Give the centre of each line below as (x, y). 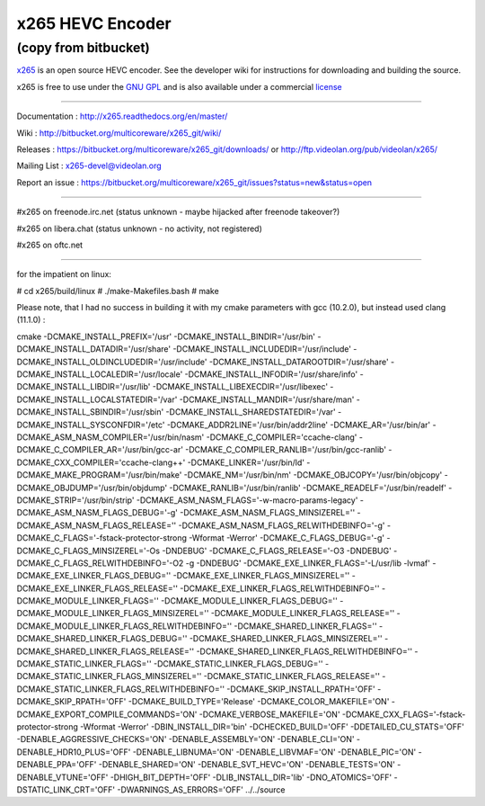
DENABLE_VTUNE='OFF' (62, 777)
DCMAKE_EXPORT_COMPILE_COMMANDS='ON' (107, 714)
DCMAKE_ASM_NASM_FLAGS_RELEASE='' (97, 525)
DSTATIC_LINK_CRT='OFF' (66, 789)
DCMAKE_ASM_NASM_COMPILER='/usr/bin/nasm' (110, 437)
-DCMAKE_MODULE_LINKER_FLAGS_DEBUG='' (249, 601)
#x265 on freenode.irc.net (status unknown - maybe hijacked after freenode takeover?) (178, 212)
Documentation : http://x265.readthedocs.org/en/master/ (122, 116)
